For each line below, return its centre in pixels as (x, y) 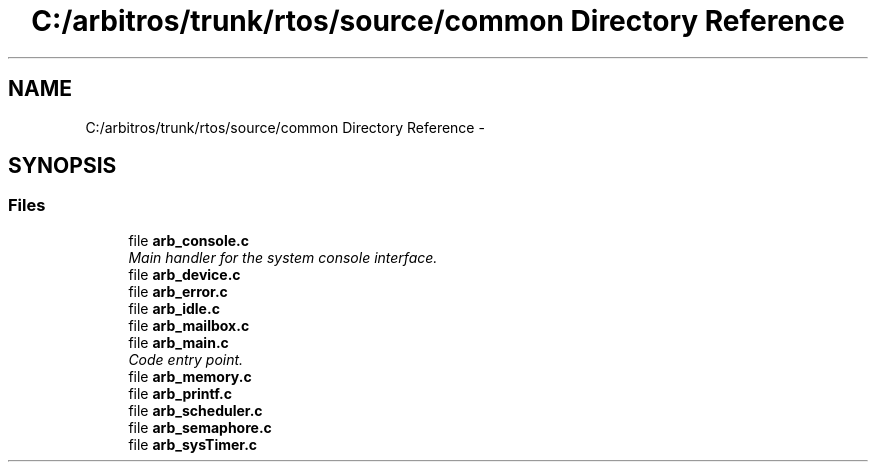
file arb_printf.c (180, 393)
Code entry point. (186, 359)
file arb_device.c (184, 274)
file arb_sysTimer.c (193, 444)
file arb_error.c (178, 291)
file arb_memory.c (190, 376)
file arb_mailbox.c (189, 325)
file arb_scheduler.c (195, 410)
